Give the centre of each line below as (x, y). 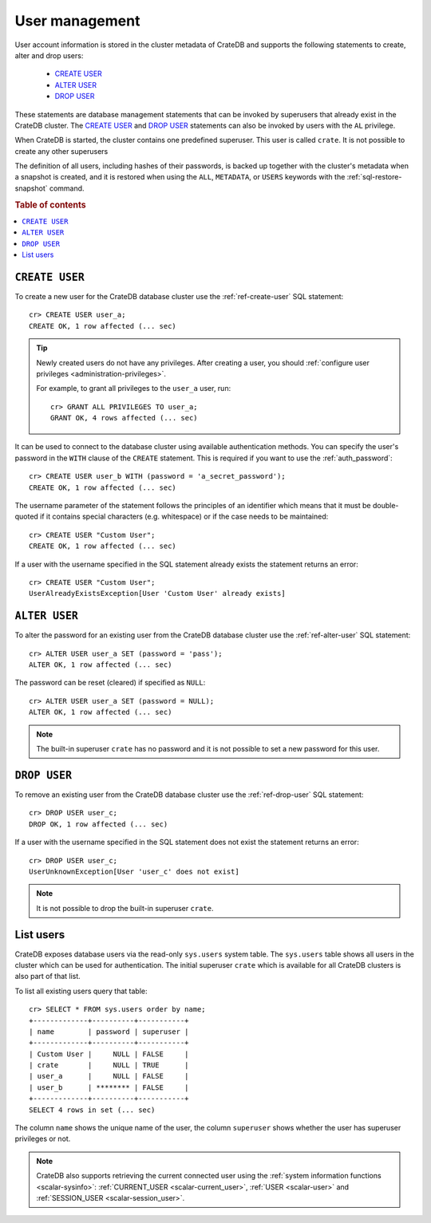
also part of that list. (48, 976)
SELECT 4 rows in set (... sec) (92, 1110)
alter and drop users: (49, 55)
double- (386, 506)
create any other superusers (61, 151)
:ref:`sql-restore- (374, 177)
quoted (27, 517)
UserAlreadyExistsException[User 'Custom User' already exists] (158, 594)
